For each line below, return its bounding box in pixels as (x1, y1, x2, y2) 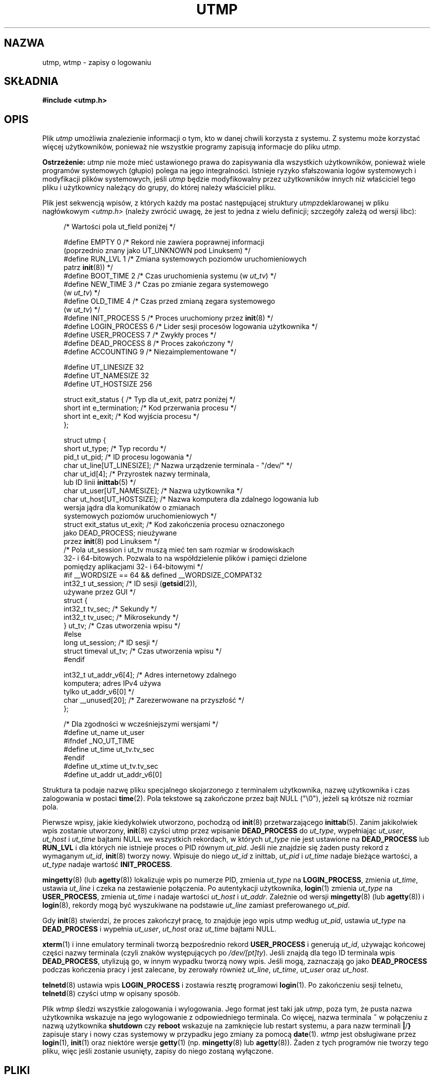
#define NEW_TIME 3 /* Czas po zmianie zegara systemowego (63, 280, 269, 289)
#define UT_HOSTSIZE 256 (63, 380, 152, 389)
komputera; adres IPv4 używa (63, 679, 161, 688)
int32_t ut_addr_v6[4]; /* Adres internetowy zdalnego (63, 671, 237, 679)
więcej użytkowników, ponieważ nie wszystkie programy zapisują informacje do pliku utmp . (42, 142, 341, 151)
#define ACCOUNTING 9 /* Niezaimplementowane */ (63, 347, 236, 356)
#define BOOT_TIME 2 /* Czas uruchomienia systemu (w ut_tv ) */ (63, 271, 276, 280)
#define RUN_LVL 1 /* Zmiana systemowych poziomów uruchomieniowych (63, 255, 307, 264)
